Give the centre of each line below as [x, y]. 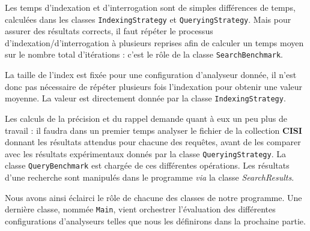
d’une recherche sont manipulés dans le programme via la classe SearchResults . [150, 177]
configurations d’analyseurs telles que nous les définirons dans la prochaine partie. [155, 220]
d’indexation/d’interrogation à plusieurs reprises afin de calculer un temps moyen [154, 42]
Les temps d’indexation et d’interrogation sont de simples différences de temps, [150, 7]
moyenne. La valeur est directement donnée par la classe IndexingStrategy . [145, 98]
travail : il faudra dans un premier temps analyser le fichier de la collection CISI [153, 130]
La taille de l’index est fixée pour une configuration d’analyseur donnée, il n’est [151, 75]
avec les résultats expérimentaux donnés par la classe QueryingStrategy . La [145, 153]
